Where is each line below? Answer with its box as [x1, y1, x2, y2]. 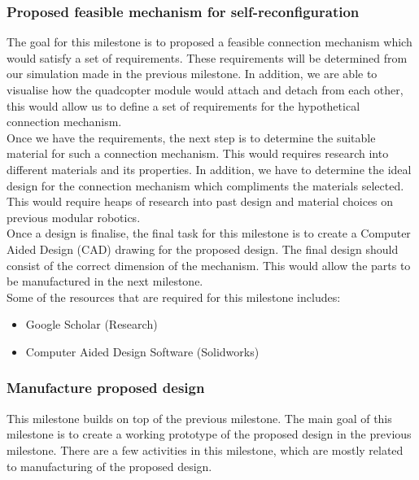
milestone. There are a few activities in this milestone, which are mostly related [7, 441, 404, 458]
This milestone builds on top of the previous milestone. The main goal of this [7, 409, 392, 426]
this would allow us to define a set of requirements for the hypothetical [7, 97, 360, 114]
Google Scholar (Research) [25, 316, 158, 333]
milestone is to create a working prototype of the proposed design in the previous [7, 425, 412, 443]
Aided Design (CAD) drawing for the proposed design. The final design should [7, 240, 399, 257]
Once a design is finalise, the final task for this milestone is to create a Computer [7, 225, 411, 242]
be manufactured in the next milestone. [7, 273, 203, 290]
